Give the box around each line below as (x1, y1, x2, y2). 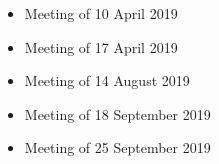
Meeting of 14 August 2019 (24, 70, 190, 91)
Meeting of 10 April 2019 (24, 3, 178, 23)
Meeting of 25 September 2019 (24, 137, 211, 158)
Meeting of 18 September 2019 (24, 103, 211, 124)
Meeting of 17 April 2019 (24, 36, 178, 57)
